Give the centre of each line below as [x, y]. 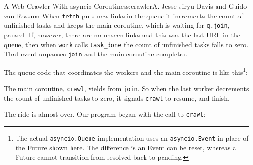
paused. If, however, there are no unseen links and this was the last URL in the [122, 34]
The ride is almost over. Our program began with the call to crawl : [105, 114]
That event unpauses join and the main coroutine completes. [96, 54]
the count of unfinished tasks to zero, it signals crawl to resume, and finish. [117, 98]
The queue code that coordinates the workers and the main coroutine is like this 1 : [126, 71]
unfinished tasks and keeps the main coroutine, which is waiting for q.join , [117, 25]
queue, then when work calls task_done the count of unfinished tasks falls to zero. [126, 44]
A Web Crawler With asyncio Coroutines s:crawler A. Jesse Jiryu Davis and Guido [126, 6]
